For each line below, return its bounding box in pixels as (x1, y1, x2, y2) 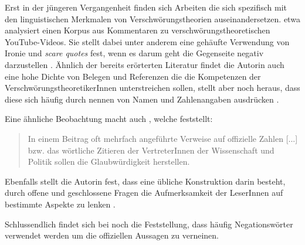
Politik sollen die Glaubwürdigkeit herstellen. (28, 155, 190, 168)
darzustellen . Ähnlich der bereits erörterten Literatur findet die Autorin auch (5, 58, 284, 70)
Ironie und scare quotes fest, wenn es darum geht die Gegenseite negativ (5, 47, 264, 59)
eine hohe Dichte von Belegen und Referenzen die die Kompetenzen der (5, 70, 261, 82)
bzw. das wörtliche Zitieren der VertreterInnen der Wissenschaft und (28, 144, 274, 156)
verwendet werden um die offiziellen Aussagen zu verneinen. (5, 229, 219, 241)
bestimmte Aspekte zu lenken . (5, 198, 116, 210)
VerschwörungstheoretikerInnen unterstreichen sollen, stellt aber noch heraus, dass (5, 81, 300, 94)
